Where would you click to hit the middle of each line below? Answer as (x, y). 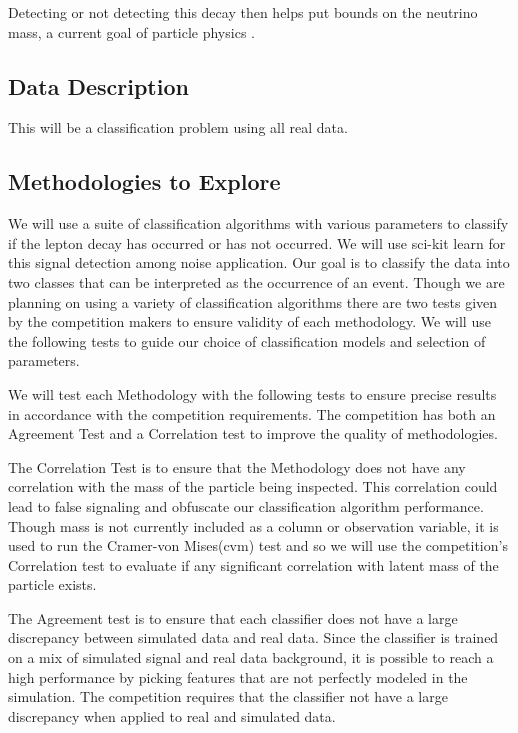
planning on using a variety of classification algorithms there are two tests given (253, 301)
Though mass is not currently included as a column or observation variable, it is (253, 525)
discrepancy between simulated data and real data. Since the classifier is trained (253, 637)
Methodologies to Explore (144, 181)
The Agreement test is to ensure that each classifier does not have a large (233, 617)
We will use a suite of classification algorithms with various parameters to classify (258, 223)
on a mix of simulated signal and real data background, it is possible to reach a (251, 657)
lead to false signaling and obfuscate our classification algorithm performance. (246, 505)
